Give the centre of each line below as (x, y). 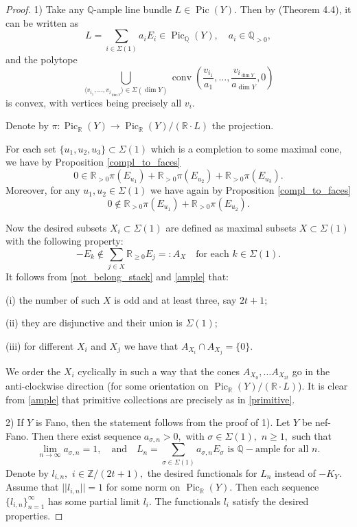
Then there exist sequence (87, 435)
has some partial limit (94, 501)
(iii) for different (40, 345)
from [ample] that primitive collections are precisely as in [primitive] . (150, 399)
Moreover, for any (43, 190)
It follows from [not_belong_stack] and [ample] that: (117, 277)
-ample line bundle (133, 9)
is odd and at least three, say (175, 299)
